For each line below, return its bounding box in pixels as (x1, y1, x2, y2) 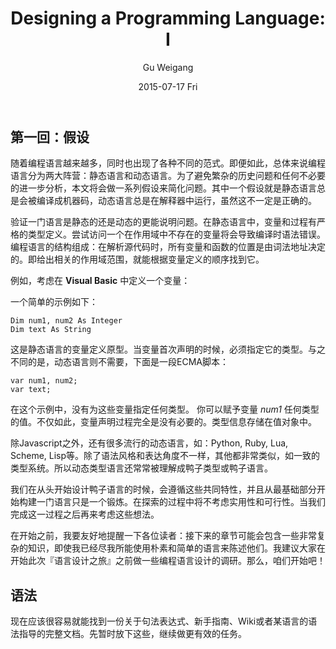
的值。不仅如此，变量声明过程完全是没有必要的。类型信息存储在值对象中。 (10, 416, 317, 428)
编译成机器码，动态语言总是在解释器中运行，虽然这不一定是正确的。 (36, 195, 317, 207)
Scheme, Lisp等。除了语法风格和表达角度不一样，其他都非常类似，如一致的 (10, 450, 321, 462)
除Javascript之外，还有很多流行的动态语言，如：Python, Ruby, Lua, (10, 437, 289, 449)
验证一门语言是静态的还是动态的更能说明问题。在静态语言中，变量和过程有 (10, 216, 317, 228)
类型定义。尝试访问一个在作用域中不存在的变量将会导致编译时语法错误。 (27, 228, 326, 241)
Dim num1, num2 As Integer (10, 316, 123, 326)
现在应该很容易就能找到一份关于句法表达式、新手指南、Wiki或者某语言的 (10, 615, 309, 627)
